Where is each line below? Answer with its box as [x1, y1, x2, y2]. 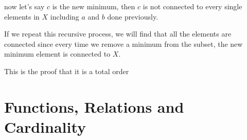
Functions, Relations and [4, 96, 184, 117]
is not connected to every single [143, 1, 242, 11]
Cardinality [4, 116, 86, 137]
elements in [4, 11, 40, 22]
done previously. [107, 11, 158, 22]
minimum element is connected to [4, 48, 111, 59]
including [50, 11, 79, 22]
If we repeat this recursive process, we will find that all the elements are [4, 28, 232, 39]
